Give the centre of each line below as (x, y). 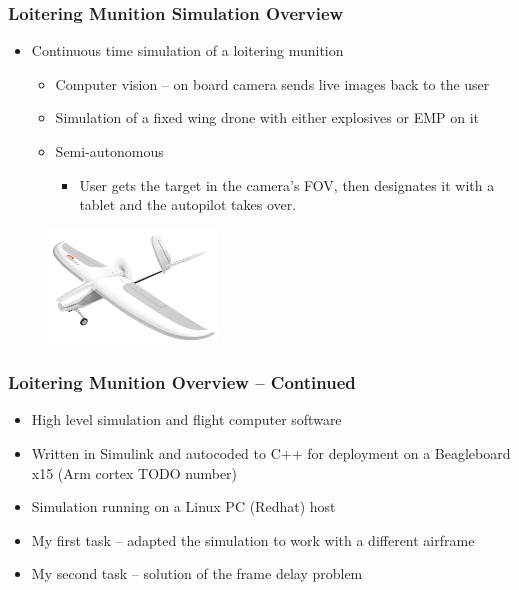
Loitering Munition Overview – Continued (182, 382)
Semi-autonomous (109, 151)
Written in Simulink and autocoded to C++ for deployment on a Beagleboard (271, 452)
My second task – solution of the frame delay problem (197, 573)
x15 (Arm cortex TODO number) (134, 472)
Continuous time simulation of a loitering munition (187, 50)
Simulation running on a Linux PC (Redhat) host (183, 506)
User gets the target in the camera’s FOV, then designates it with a (287, 184)
